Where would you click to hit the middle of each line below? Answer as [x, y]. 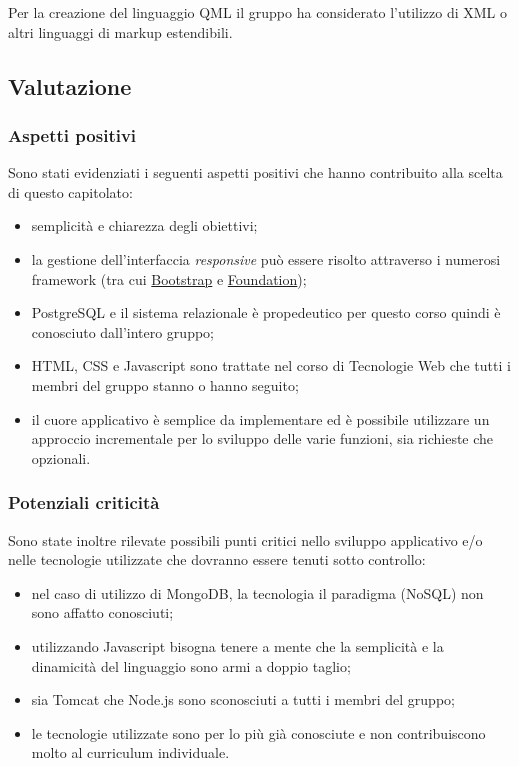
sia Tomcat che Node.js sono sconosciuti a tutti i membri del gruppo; [243, 699]
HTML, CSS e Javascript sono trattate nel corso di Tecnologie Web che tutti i [271, 365]
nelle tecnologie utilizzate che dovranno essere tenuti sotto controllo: [217, 559]
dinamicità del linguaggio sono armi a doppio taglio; [191, 665]
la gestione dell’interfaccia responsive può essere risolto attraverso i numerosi [266, 258]
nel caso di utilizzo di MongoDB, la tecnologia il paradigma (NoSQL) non [257, 592]
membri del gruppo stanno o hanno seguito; [165, 384]
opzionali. [61, 457]
